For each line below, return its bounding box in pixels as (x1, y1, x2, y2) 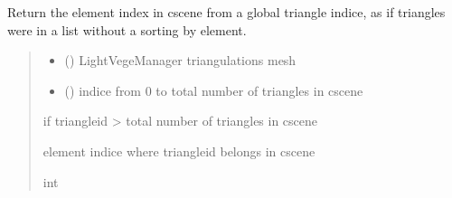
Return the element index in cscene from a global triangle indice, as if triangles (7, 3, 446, 21)
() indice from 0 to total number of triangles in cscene (64, 80, 363, 99)
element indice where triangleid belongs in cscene (42, 141, 315, 160)
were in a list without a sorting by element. (7, 20, 247, 39)
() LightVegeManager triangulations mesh (64, 51, 297, 70)
